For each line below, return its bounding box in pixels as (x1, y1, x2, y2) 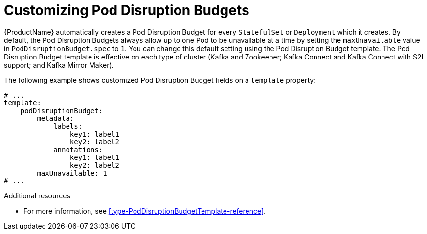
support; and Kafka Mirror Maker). (4, 60, 114, 69)
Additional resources (4, 191, 70, 200)
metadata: (37, 114, 74, 122)
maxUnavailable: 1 (37, 169, 107, 177)
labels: (53, 122, 83, 130)
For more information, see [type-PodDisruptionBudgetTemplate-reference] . (23, 206, 266, 215)
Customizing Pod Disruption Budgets (4, 2, 249, 19)
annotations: (53, 145, 103, 154)
